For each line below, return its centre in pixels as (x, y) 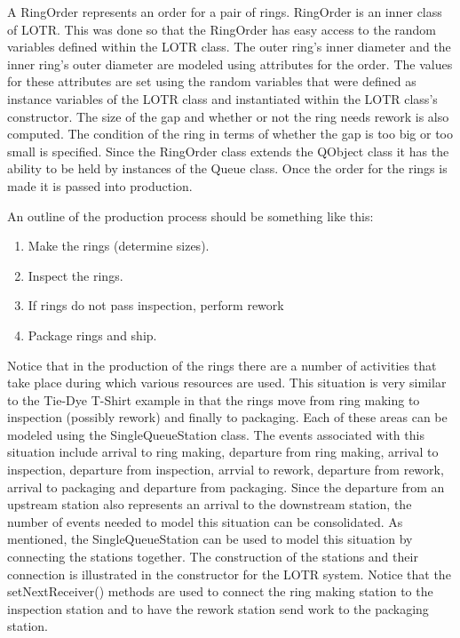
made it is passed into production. (100, 185)
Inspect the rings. (75, 275)
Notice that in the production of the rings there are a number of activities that (222, 365)
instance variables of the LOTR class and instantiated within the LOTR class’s (222, 98)
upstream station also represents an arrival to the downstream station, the (210, 504)
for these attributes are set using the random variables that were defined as (212, 81)
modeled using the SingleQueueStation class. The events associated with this (216, 434)
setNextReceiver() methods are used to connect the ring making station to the (220, 591)
